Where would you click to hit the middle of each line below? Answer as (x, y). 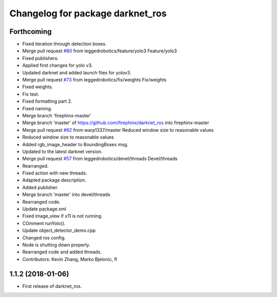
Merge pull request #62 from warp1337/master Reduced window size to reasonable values (118, 130)
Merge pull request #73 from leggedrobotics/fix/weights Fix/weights (94, 80)
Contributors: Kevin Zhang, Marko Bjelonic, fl (70, 259)
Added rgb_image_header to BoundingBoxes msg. (75, 144)
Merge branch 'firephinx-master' (57, 115)
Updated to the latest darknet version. (62, 151)
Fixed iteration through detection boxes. (65, 44)
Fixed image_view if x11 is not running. (62, 216)
